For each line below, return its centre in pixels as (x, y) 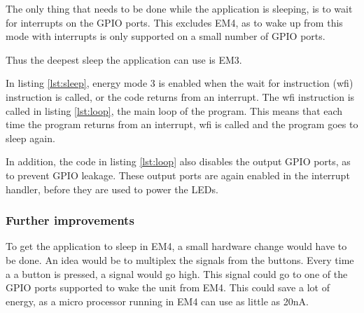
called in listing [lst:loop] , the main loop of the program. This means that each (174, 110)
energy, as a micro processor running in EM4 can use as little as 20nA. (157, 301)
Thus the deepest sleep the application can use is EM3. (124, 59)
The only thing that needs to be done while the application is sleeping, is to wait (179, 8)
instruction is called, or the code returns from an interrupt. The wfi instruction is (180, 96)
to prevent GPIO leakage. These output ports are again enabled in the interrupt (178, 175)
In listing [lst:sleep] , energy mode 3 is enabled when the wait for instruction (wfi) (180, 83)
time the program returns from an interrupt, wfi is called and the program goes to (182, 124)
